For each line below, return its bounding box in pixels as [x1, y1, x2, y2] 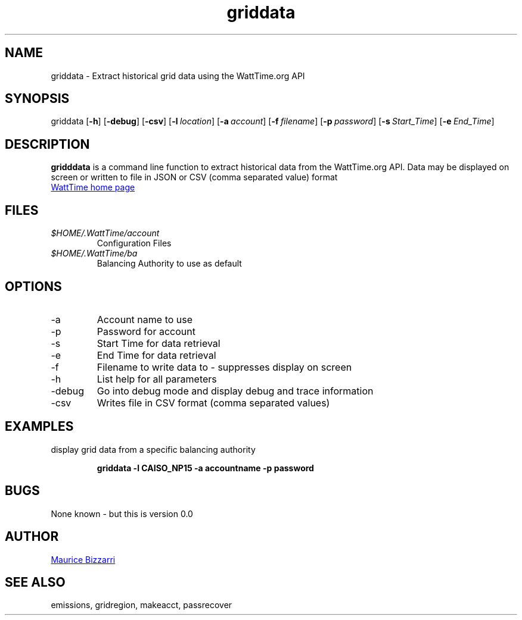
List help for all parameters [97, 372, 217, 385]
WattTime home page [51, 182, 135, 193]
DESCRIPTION [5, 136, 90, 152]
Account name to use [97, 313, 193, 325]
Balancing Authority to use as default [97, 258, 242, 269]
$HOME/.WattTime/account [51, 228, 160, 239]
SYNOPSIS [5, 91, 70, 107]
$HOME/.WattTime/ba [51, 248, 138, 259]
